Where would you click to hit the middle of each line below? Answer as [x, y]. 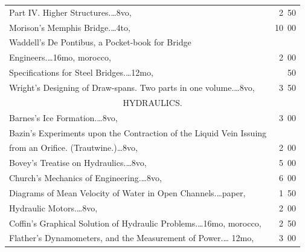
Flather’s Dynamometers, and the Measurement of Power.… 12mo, [132, 238]
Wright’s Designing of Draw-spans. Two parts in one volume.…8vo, [132, 87]
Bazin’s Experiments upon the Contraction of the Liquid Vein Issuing [138, 132]
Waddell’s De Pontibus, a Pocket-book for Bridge [100, 42]
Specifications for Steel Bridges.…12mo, [81, 72]
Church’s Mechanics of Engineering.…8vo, [85, 178]
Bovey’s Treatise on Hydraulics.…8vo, [78, 163]
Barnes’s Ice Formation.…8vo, [63, 117]
